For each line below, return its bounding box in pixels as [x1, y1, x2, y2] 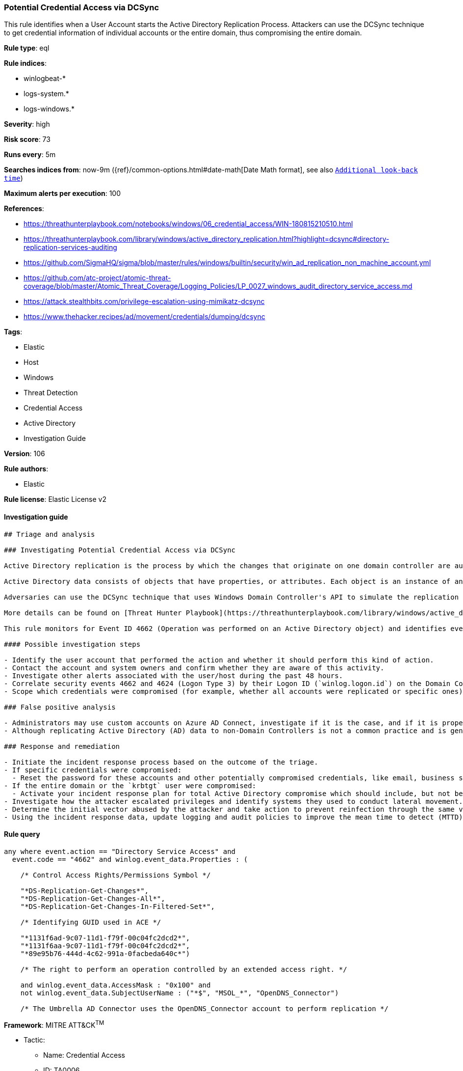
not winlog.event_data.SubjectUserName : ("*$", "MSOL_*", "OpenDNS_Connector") [20, 989, 339, 997]
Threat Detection [24, 388, 78, 397]
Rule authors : [4, 465, 49, 473]
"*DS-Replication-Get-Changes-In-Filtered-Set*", [20, 902, 215, 910]
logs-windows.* [24, 105, 75, 113]
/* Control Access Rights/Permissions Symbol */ [20, 871, 211, 879]
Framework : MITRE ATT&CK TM [4, 1019, 104, 1029]
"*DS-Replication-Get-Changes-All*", [20, 894, 165, 903]
